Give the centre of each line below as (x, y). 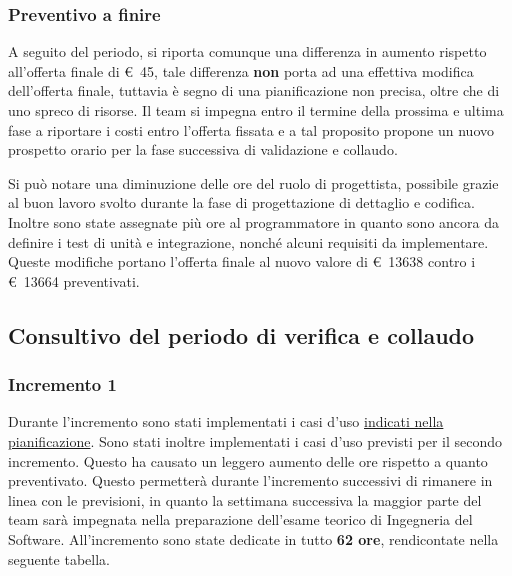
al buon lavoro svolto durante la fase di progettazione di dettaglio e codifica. (241, 202)
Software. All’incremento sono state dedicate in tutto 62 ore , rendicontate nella (253, 538)
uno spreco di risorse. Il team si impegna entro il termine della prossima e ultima (256, 110)
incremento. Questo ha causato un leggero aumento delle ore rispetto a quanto (248, 460)
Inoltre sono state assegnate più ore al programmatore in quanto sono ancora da (253, 221)
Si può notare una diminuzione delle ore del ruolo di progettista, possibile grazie (253, 182)
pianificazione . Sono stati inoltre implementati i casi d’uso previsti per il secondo (255, 440)
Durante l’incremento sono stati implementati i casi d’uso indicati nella (226, 421)
